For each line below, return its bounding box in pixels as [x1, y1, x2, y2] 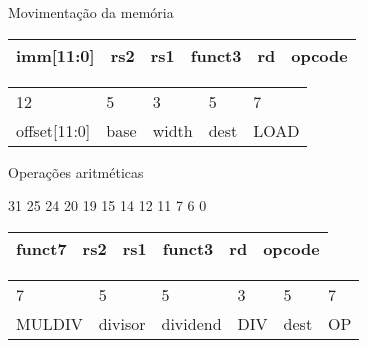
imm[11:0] [16, 43, 95, 67]
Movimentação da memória [8, 2, 174, 22]
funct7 [16, 236, 67, 260]
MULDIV [16, 311, 83, 335]
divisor [98, 311, 146, 335]
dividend [161, 311, 222, 335]
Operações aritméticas [8, 161, 144, 182]
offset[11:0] [16, 118, 91, 142]
